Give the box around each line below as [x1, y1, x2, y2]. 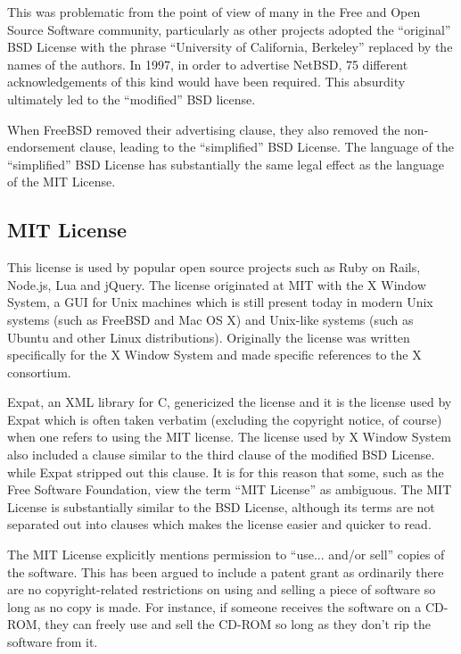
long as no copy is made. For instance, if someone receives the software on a [7, 597, 422, 616]
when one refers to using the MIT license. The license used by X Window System [7, 427, 451, 446]
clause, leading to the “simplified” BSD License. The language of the [79, 137, 455, 156]
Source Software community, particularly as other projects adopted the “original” [7, 20, 451, 38]
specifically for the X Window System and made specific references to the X [7, 345, 422, 364]
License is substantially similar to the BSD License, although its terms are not [7, 497, 435, 516]
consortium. [7, 362, 71, 381]
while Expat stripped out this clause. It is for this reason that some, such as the [7, 462, 444, 481]
